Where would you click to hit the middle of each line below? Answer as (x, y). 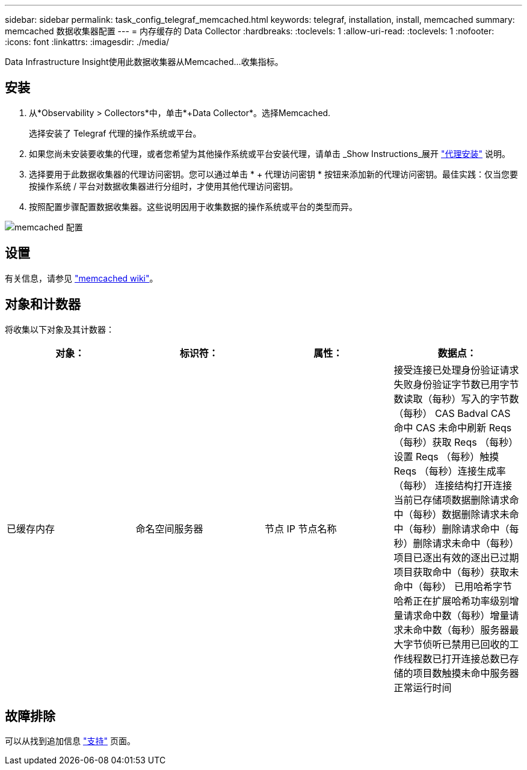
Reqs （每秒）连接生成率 (450, 471)
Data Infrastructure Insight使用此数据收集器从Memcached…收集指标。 (144, 62)
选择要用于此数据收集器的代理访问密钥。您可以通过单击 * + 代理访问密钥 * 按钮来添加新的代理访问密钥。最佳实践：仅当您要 (273, 174)
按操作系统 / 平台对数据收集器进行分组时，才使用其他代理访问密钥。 (163, 186)
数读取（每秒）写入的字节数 (456, 399)
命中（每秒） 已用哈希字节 (453, 586)
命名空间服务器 (169, 528)
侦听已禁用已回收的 (466, 644)
